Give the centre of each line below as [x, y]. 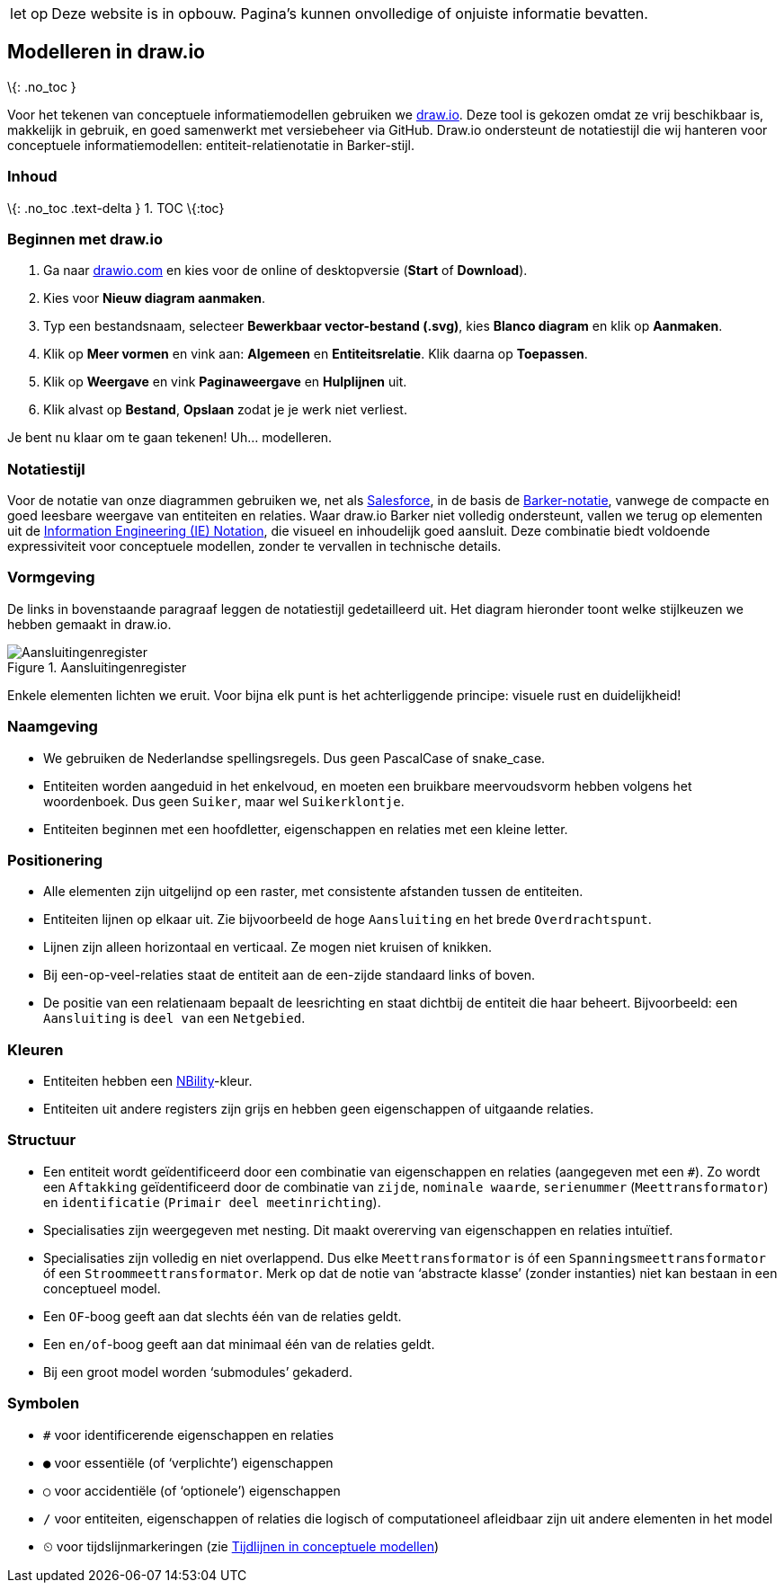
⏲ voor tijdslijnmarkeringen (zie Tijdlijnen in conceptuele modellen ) [241, 1546]
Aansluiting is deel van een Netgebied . [174, 1018]
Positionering [55, 860]
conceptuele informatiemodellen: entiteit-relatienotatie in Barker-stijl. [211, 145]
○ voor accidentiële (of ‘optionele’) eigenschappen [192, 1490]
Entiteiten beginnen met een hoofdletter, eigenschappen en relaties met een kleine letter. [306, 829]
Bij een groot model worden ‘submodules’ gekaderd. [198, 1372]
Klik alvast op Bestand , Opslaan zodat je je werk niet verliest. [225, 410]
